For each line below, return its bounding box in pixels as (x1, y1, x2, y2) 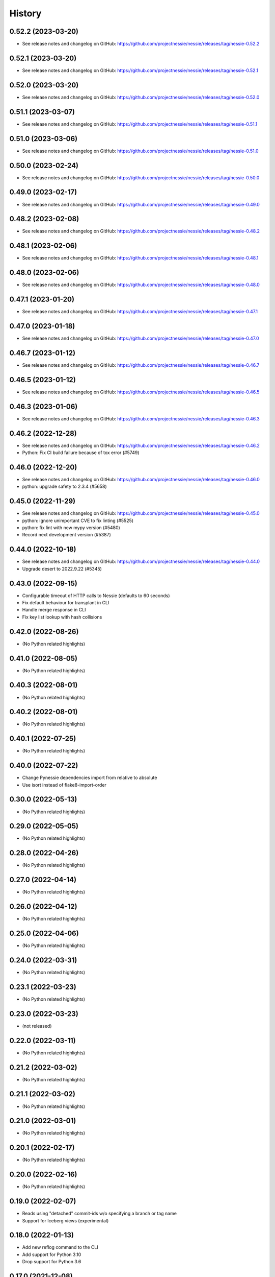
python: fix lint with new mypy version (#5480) (22, 525, 121, 531)
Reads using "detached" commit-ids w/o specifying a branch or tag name (22, 1211, 177, 1217)
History (9, 8, 42, 19)
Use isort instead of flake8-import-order (22, 782, 107, 788)
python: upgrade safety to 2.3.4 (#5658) (22, 483, 107, 490)
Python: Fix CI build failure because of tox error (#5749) (22, 450, 140, 456)
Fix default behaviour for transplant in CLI (22, 600, 109, 606)
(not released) (22, 1023, 52, 1029)
